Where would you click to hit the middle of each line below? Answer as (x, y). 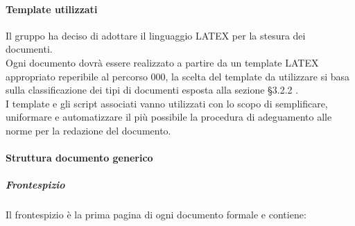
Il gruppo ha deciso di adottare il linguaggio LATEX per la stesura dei (156, 35)
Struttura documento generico (79, 158)
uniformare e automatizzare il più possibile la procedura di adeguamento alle (169, 117)
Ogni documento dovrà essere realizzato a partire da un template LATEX (162, 62)
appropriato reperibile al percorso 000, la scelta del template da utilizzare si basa (178, 76)
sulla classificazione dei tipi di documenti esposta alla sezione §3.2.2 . (152, 90)
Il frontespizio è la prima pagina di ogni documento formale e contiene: (156, 215)
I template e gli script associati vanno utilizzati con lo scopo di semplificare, (167, 103)
